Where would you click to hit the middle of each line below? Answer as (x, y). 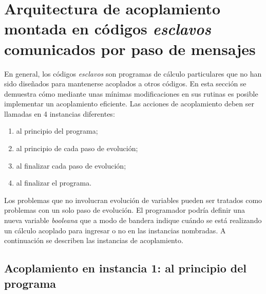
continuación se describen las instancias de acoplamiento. (94, 240)
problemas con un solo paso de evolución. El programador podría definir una (125, 210)
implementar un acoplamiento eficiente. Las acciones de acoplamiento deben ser (129, 104)
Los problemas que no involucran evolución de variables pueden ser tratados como (133, 200)
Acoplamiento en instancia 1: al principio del (125, 268)
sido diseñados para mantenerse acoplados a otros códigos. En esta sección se (125, 84)
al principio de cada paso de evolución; (77, 148)
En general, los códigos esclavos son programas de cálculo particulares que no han (133, 73)
